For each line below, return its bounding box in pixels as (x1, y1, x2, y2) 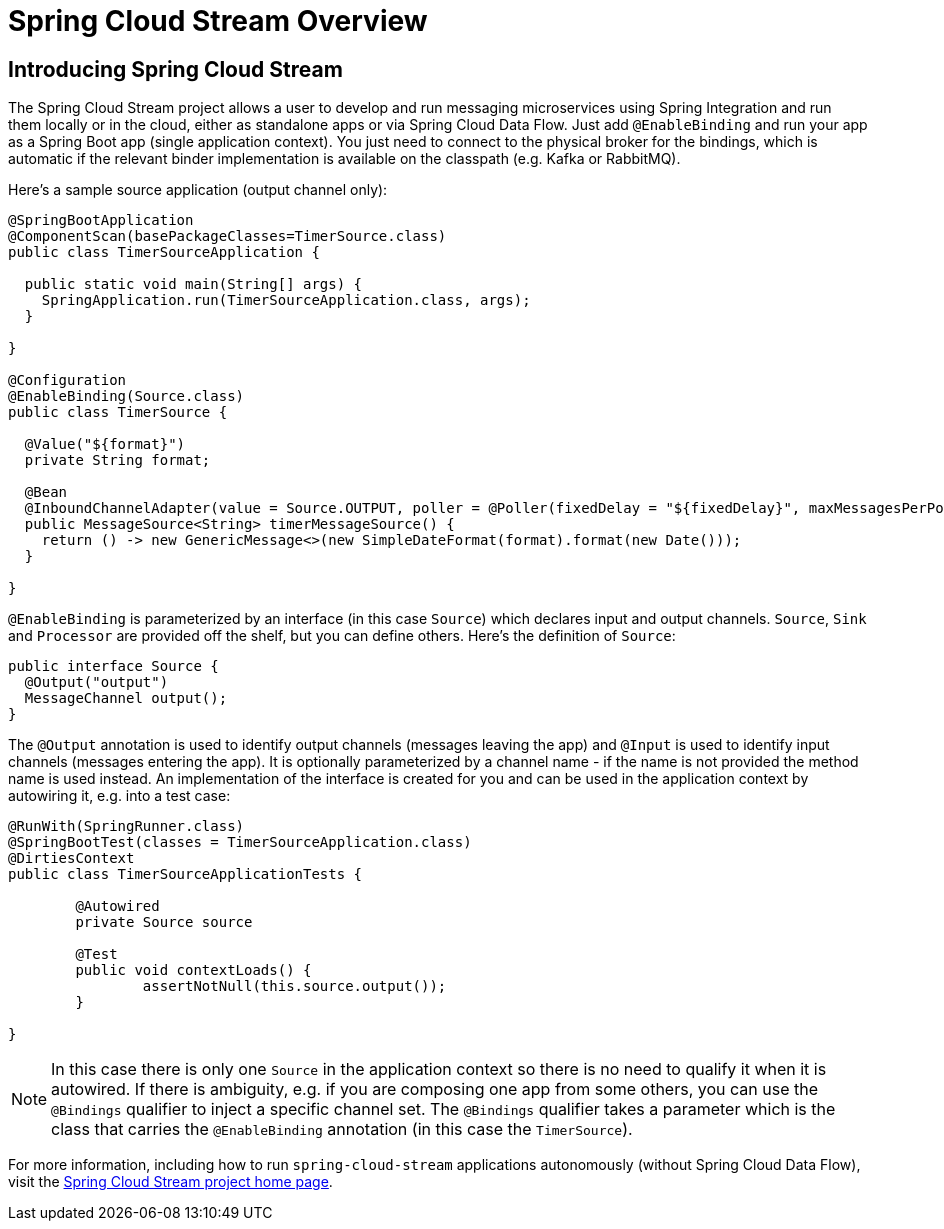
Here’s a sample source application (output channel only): (8, 181, 388, 199)
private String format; (24, 452, 211, 469)
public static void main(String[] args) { (24, 276, 363, 293)
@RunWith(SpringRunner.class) (8, 818, 245, 835)
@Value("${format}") (24, 436, 186, 453)
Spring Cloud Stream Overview (8, 4, 428, 38)
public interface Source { (8, 658, 219, 675)
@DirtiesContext (8, 850, 135, 867)
